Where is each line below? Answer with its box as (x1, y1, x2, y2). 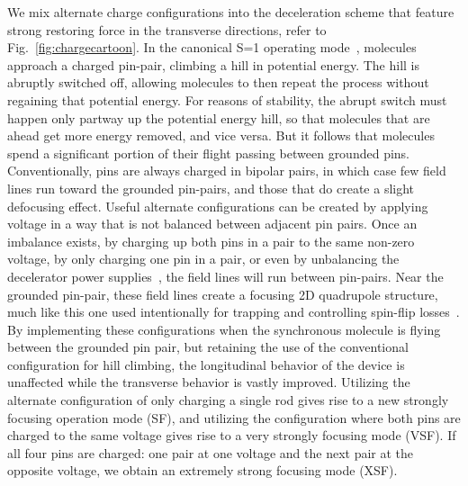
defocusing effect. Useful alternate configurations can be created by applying (7, 196, 428, 215)
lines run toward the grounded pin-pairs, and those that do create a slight (7, 178, 415, 197)
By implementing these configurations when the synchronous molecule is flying (7, 319, 441, 338)
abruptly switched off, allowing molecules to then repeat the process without (7, 73, 429, 92)
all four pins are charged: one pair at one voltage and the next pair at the (7, 443, 414, 462)
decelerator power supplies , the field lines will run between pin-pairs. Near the (7, 266, 444, 285)
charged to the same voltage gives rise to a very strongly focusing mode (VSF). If (7, 426, 456, 445)
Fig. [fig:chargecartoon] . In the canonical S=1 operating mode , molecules (7, 38, 417, 57)
